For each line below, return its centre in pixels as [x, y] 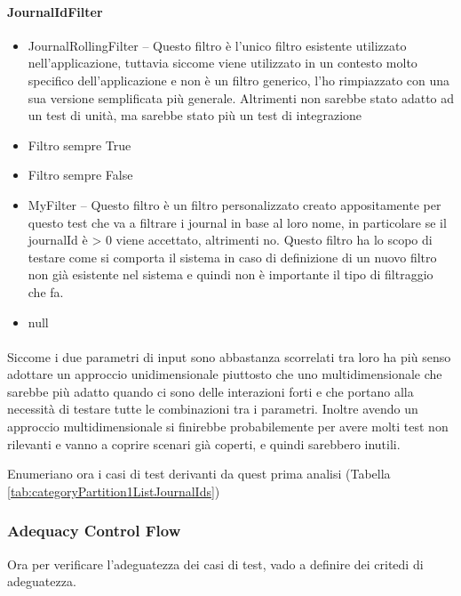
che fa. [46, 291]
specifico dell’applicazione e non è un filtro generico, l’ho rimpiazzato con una [239, 80]
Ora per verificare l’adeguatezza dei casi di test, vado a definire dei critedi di [215, 564]
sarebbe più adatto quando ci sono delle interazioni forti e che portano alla [211, 391]
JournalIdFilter [55, 11]
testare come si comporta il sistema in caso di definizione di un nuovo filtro [232, 257]
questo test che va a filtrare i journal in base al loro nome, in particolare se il [237, 222]
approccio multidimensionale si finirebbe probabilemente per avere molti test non [228, 427]
